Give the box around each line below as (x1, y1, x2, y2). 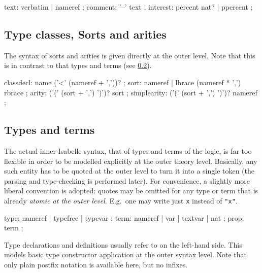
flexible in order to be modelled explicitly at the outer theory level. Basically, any (4, 155, 257, 166)
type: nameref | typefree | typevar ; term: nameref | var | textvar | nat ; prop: (4, 212, 244, 223)
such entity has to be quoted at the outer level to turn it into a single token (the (4, 165, 255, 176)
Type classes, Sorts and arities (4, 26, 167, 42)
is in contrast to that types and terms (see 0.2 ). (4, 60, 152, 71)
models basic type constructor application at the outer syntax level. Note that (4, 249, 247, 260)
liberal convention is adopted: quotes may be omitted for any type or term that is (4, 185, 258, 196)
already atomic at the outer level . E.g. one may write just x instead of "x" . (4, 195, 238, 206)
